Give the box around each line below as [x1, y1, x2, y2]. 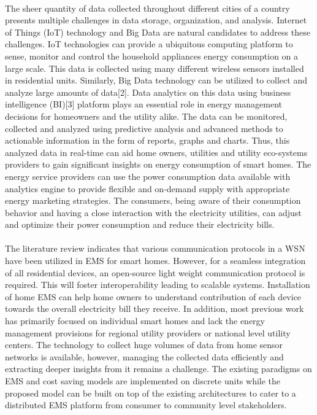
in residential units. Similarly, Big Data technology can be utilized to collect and [5, 74, 307, 87]
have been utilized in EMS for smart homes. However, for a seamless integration [5, 254, 306, 267]
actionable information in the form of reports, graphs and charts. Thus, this [5, 134, 290, 147]
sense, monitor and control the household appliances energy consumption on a [5, 49, 299, 62]
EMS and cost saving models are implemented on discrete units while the [5, 374, 281, 387]
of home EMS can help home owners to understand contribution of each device [5, 290, 302, 303]
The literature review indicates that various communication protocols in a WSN [5, 242, 305, 255]
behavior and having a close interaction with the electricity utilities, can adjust [5, 206, 302, 219]
